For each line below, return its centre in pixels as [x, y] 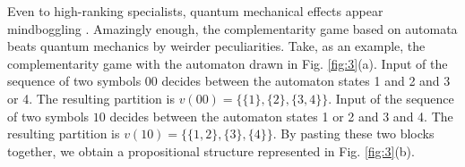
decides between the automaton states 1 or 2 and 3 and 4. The [281, 116]
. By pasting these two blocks [353, 134]
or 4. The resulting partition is [91, 98]
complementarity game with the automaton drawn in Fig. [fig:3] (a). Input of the [228, 63]
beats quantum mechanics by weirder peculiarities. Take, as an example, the [216, 46]
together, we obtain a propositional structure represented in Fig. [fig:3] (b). [211, 150]
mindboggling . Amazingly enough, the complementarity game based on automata [232, 28]
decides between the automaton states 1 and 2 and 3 [306, 81]
